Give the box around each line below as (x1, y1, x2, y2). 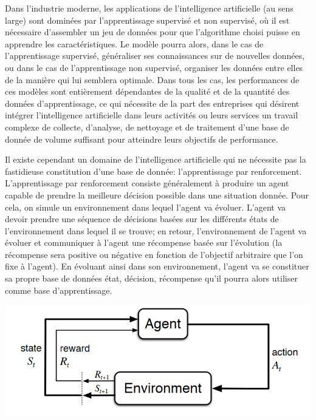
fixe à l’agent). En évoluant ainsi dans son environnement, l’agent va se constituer (5, 260, 309, 273)
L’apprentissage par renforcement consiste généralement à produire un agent (5, 177, 289, 189)
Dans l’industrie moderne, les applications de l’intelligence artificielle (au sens (5, 2, 294, 14)
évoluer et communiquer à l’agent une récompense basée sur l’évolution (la (5, 236, 283, 249)
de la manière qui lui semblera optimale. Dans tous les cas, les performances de (5, 73, 300, 86)
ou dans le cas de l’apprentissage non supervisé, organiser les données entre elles (5, 61, 303, 73)
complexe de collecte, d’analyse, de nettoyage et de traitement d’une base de (5, 120, 289, 133)
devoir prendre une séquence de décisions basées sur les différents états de (5, 212, 279, 225)
